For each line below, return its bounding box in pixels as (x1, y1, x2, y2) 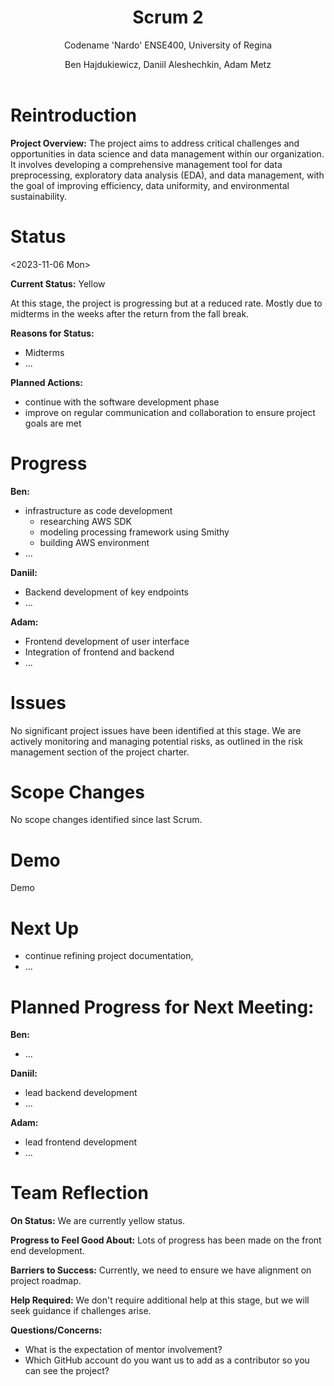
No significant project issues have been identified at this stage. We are (10, 724, 302, 736)
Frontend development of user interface (24, 635, 190, 647)
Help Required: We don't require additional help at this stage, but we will (10, 1294, 310, 1306)
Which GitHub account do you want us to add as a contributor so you (24, 1354, 310, 1366)
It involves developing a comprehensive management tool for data (10, 158, 283, 170)
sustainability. (10, 190, 67, 202)
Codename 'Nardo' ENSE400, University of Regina (63, 39, 273, 51)
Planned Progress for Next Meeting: (10, 996, 315, 1018)
